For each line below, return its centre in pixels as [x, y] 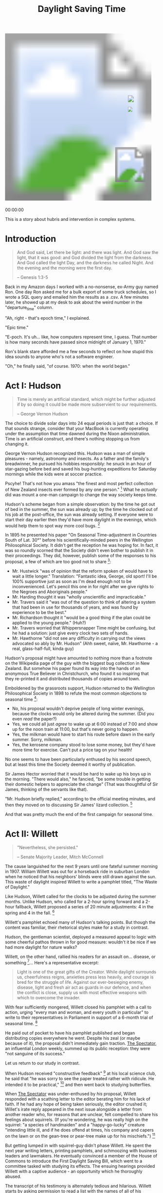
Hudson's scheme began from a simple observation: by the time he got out [80, 504]
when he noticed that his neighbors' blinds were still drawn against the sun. [81, 877]
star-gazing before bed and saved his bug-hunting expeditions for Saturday [81, 469]
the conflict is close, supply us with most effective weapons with [82, 993]
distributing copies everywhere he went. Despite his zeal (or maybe [73, 1038]
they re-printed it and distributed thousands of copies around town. [72, 678]
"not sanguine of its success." [35, 1054]
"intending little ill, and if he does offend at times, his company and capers [80, 1130]
